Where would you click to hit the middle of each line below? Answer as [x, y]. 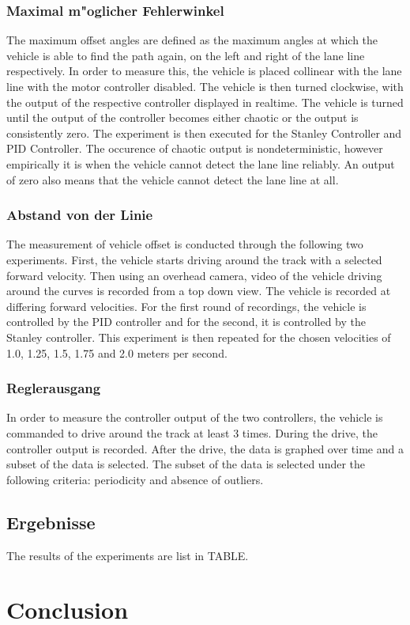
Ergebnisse [51, 522]
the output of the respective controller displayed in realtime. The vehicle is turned [205, 102]
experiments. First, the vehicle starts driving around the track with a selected [194, 259]
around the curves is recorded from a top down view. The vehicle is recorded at [199, 291]
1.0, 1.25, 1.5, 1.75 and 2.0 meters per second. [117, 352]
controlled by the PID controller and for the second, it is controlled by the [186, 322]
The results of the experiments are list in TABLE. [128, 555]
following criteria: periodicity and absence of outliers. [135, 479]
